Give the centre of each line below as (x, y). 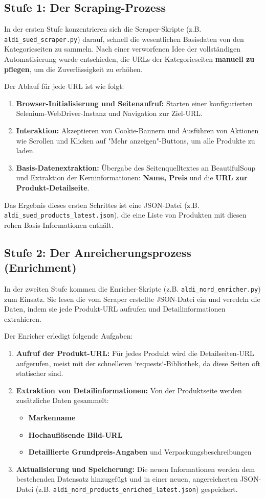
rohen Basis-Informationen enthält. (59, 224)
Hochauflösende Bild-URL (75, 434)
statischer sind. (40, 373)
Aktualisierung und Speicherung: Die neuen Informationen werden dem (136, 469)
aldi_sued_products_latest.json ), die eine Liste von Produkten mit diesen (125, 215)
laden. (26, 150)
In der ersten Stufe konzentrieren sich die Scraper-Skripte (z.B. (103, 29)
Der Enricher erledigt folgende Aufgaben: (69, 336)
